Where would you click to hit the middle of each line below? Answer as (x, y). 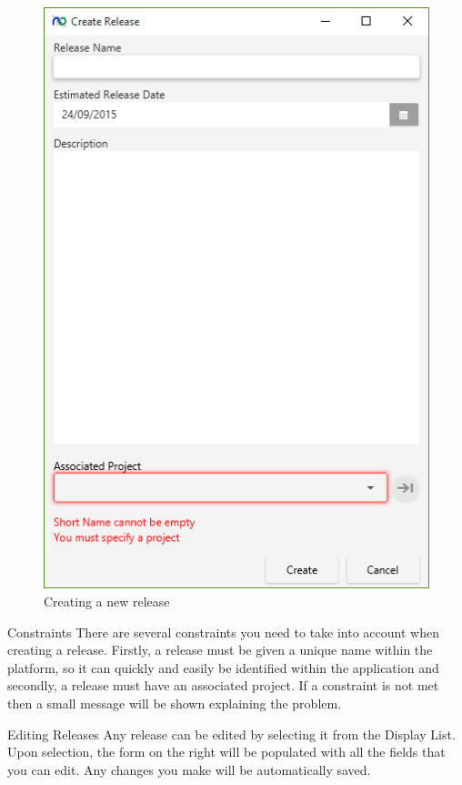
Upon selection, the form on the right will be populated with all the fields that (226, 752)
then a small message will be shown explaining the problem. (175, 703)
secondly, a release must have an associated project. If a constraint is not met (223, 685)
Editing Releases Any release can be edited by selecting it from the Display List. (231, 734)
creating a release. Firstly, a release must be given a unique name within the (220, 650)
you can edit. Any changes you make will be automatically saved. (189, 769)
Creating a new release (107, 601)
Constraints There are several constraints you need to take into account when (223, 632)
